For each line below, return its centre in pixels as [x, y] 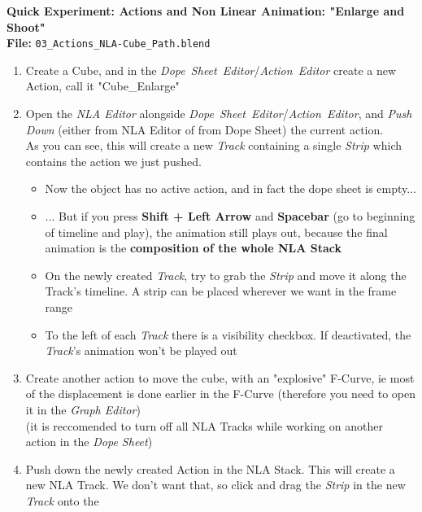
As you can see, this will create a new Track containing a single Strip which [214, 145]
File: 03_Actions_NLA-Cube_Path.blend [109, 43]
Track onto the [62, 500]
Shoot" [26, 26]
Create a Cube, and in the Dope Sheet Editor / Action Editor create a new [211, 70]
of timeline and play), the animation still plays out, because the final [216, 232]
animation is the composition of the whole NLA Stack [194, 248]
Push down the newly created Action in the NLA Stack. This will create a [210, 468]
